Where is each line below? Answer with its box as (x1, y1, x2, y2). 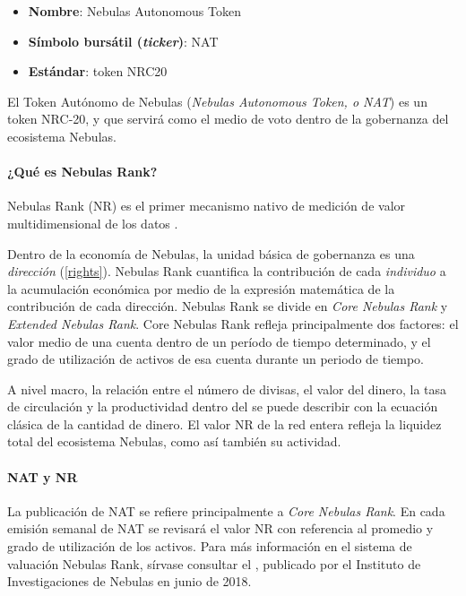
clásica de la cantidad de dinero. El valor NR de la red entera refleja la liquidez (7, 414, 442, 433)
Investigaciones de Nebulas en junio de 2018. (7, 572, 252, 591)
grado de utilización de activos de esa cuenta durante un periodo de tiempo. (7, 350, 424, 368)
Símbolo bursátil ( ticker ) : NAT (28, 31, 219, 50)
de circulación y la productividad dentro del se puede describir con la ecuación (7, 397, 438, 416)
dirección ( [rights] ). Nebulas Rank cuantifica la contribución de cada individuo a (7, 262, 446, 281)
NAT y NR (7, 467, 78, 486)
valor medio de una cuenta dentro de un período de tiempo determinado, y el (7, 332, 431, 350)
